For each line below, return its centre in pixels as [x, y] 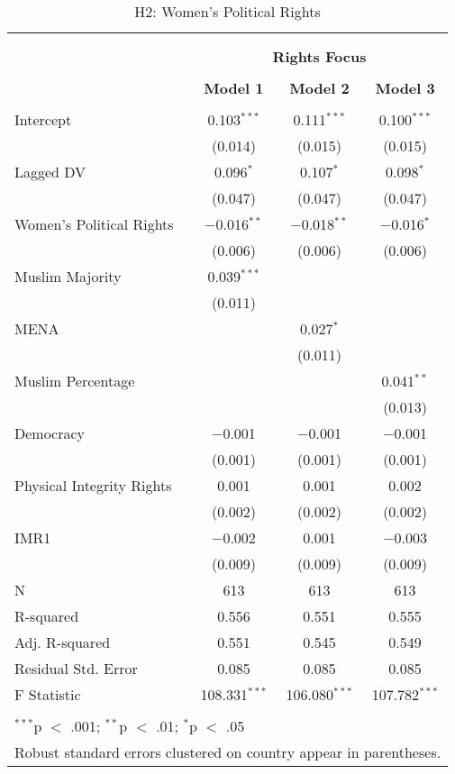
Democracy [50, 433]
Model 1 [234, 88]
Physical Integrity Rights [93, 485]
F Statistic [48, 694]
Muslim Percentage [75, 381]
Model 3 [405, 88]
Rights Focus [319, 56]
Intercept [43, 119]
